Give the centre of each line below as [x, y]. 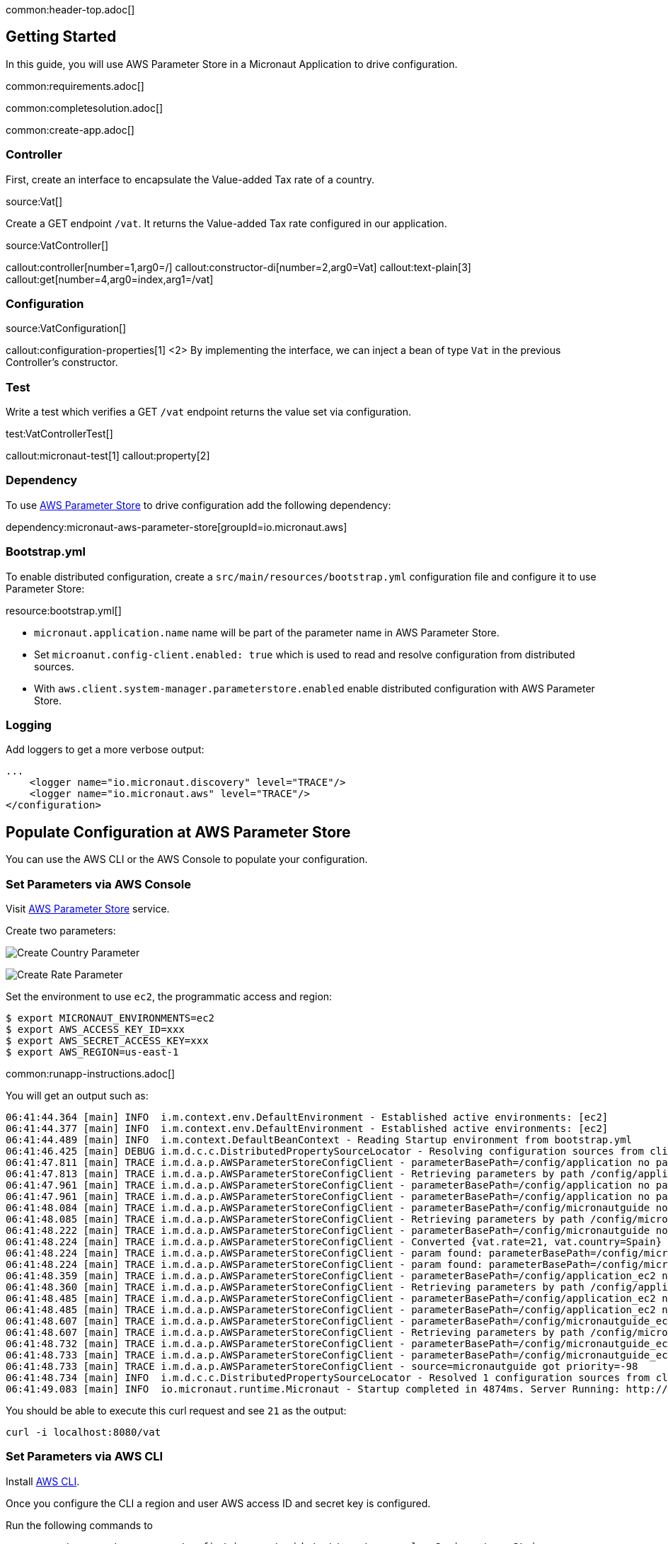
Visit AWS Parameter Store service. [88, 908]
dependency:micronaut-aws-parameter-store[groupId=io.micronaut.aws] [177, 527]
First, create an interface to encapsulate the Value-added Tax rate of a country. [190, 179]
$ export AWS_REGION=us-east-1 [92, 1052]
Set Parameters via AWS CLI [85, 1457]
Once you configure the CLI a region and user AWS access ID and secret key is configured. [218, 1503]
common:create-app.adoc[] [70, 130]
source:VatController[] [57, 245]
